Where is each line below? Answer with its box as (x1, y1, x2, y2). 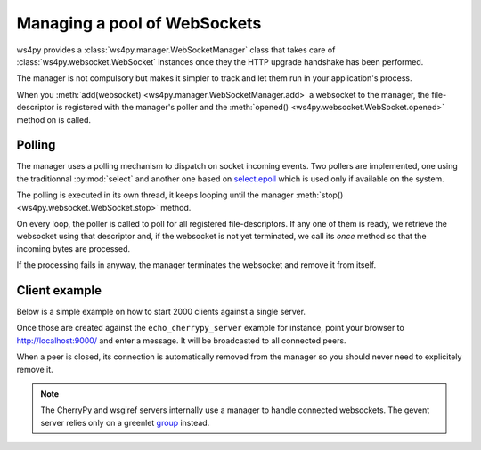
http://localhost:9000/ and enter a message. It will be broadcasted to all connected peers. (16, 334, 346, 346)
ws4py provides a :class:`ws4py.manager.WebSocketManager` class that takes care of (16, 44, 336, 55)
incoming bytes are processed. (16, 243, 131, 253)
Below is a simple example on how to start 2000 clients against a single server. (16, 307, 306, 317)
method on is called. (16, 114, 92, 125)
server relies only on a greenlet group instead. (40, 417, 210, 428)
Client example (16, 283, 102, 298)
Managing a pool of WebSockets (16, 13, 262, 33)
